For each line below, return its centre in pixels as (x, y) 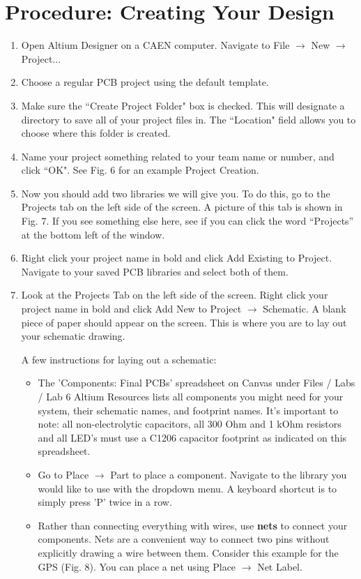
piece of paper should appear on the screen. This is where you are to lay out (184, 322)
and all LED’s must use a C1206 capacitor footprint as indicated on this (192, 437)
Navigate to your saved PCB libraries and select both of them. (155, 271)
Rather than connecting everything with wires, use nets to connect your (193, 525)
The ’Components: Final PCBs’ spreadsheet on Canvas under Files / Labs (197, 383)
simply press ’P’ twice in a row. (105, 502)
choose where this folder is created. (96, 133)
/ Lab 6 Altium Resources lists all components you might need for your (191, 396)
